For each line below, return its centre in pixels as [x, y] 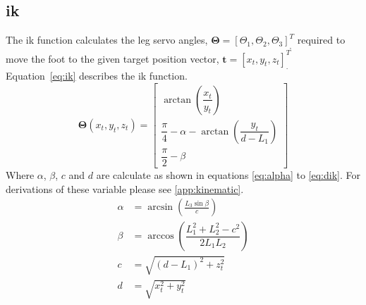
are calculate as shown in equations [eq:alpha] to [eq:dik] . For [228, 175]
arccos [161, 236]
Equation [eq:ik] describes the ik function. [97, 76]
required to [321, 40]
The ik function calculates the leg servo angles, [107, 40]
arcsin [160, 207]
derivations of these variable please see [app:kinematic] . [125, 188]
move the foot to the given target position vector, [112, 58]
